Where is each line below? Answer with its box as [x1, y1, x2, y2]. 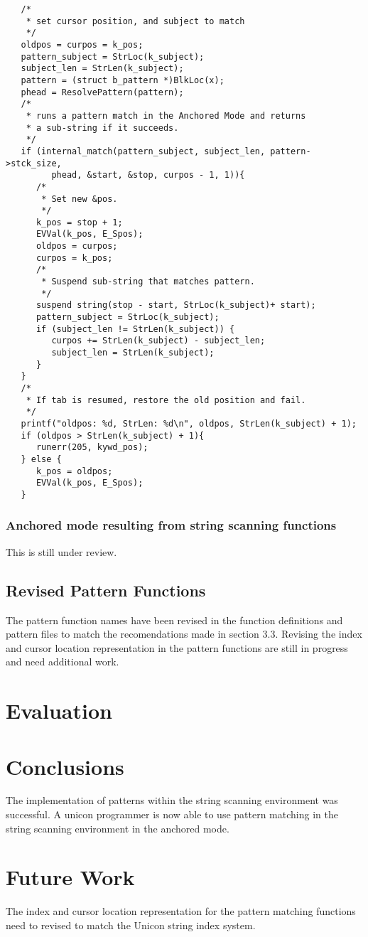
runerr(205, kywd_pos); [36, 442, 148, 453]
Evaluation [6, 696, 112, 725]
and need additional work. [6, 654, 119, 669]
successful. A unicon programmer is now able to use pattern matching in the [6, 807, 338, 822]
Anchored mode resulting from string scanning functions [6, 516, 337, 534]
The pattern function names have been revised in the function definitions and [6, 612, 343, 627]
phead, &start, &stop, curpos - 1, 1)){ [51, 170, 245, 181]
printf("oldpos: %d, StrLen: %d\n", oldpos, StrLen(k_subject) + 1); [21, 418, 357, 429]
